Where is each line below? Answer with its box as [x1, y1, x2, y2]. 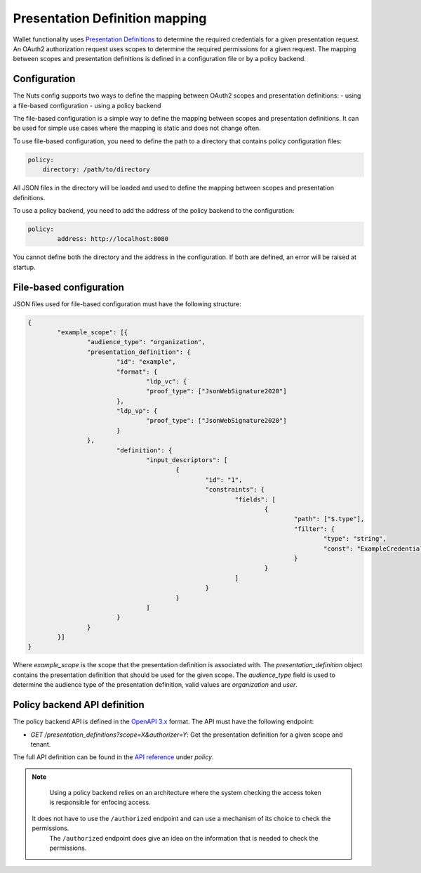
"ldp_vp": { [116, 407, 158, 415]
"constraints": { [205, 485, 265, 494]
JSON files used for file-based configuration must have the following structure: [13, 299, 241, 308]
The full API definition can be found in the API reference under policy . [13, 753, 214, 761]
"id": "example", [116, 358, 176, 366]
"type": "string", [323, 534, 387, 543]
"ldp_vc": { [146, 377, 187, 386]
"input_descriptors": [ [146, 457, 228, 464]
